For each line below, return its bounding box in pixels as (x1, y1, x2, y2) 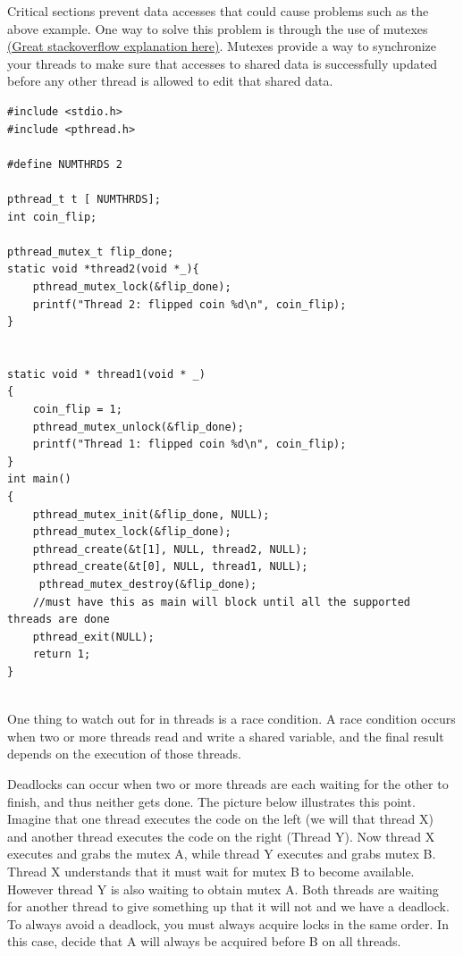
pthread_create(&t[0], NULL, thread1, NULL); (32, 560, 308, 574)
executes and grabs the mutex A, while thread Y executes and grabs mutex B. (7, 844, 436, 863)
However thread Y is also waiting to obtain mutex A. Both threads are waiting (7, 879, 439, 898)
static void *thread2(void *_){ (7, 263, 199, 276)
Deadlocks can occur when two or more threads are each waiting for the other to (7, 774, 449, 792)
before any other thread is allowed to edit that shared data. (7, 71, 333, 90)
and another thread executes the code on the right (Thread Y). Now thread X (7, 826, 435, 845)
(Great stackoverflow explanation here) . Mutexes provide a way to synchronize (7, 37, 437, 55)
